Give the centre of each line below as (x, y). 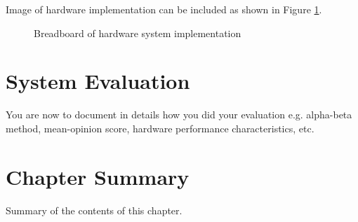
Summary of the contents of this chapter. (94, 210)
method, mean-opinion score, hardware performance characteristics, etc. (160, 128)
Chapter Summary (98, 176)
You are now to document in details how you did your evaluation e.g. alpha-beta (179, 115)
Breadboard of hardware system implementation (138, 33)
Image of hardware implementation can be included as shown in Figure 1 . (164, 9)
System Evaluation (98, 81)
